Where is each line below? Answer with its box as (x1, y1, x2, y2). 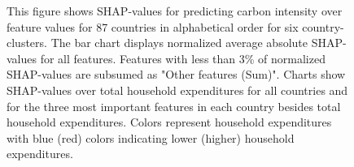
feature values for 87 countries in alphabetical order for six (7, 18, 299, 35)
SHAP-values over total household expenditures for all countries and (7, 81, 348, 98)
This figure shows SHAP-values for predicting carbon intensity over (7, 2, 343, 19)
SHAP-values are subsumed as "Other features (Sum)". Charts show (7, 66, 346, 83)
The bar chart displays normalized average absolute (50, 34, 308, 51)
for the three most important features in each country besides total (7, 97, 341, 114)
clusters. (7, 34, 47, 51)
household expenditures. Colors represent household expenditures (7, 113, 332, 131)
